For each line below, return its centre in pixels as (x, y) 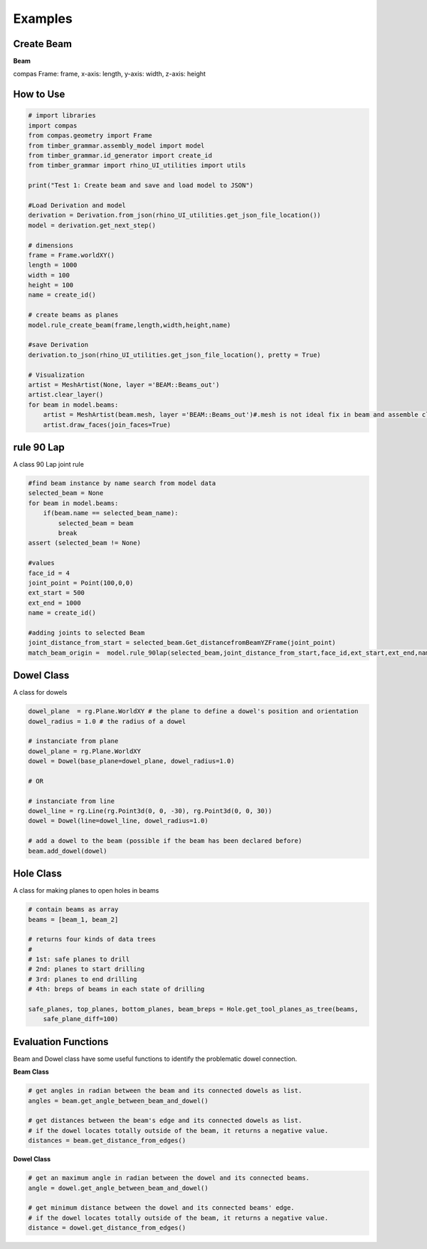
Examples (43, 19)
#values (41, 563)
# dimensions (51, 245)
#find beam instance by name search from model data (122, 483)
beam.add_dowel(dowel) (68, 851)
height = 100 (51, 285)
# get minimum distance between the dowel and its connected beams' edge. (162, 1208)
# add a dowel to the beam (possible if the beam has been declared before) (165, 841)
